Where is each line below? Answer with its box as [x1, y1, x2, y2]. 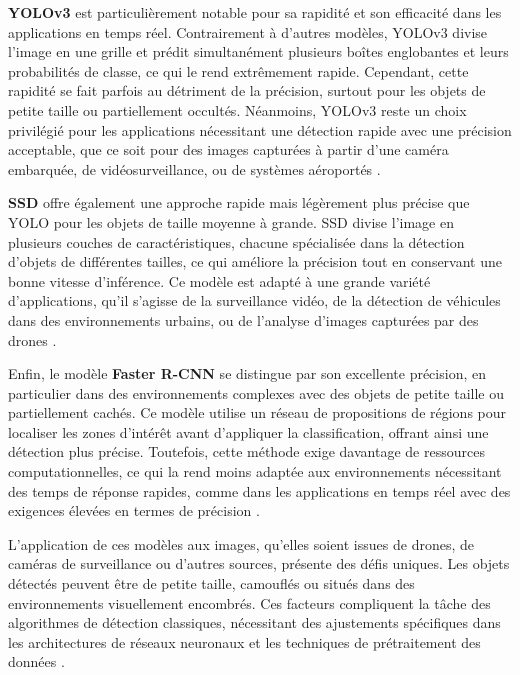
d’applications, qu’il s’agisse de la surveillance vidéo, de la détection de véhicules [8, 290, 501, 311]
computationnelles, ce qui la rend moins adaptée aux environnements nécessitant [8, 461, 502, 482]
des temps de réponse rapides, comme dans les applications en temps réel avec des [8, 480, 511, 501]
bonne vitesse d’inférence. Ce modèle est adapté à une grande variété [8, 270, 431, 291]
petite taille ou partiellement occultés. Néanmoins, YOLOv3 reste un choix [8, 99, 467, 120]
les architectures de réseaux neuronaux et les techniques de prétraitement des [8, 631, 481, 652]
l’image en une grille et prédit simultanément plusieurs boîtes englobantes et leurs [8, 41, 509, 62]
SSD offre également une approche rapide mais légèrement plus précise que [8, 192, 470, 213]
